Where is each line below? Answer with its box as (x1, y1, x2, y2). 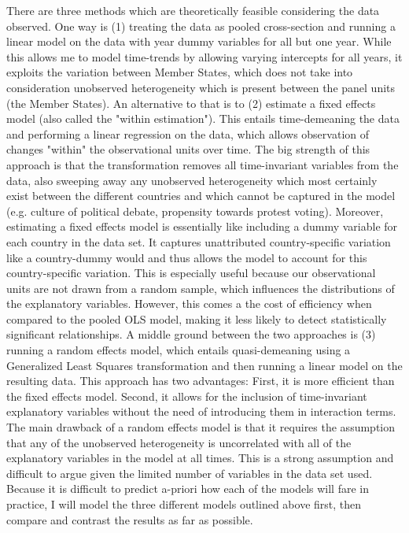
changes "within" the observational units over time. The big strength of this (6, 141, 370, 157)
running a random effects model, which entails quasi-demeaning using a (6, 342, 351, 358)
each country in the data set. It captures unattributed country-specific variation (6, 233, 391, 250)
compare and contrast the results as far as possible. (6, 511, 253, 527)
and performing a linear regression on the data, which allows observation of (6, 125, 370, 142)
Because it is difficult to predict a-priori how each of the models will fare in (6, 480, 369, 497)
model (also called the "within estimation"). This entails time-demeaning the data (6, 110, 400, 127)
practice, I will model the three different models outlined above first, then (6, 496, 362, 512)
